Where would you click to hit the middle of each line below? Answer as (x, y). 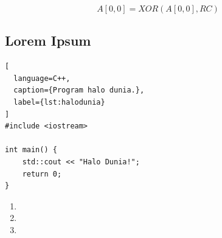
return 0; (42, 174)
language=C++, (42, 78)
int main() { (31, 150)
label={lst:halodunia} (59, 102)
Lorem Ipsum (48, 40)
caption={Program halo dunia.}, (79, 90)
